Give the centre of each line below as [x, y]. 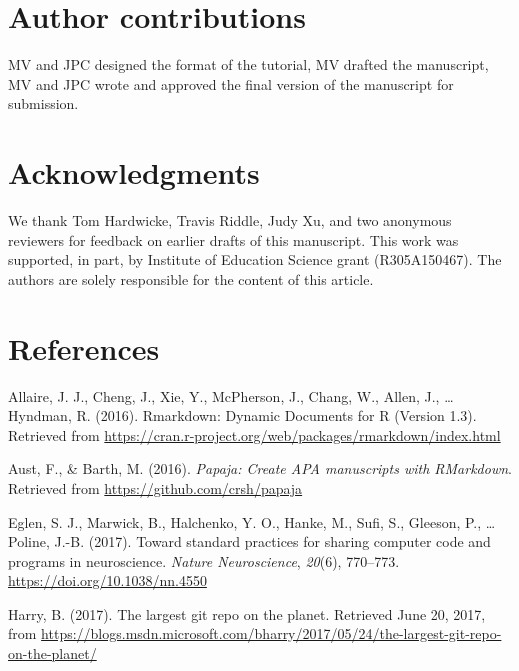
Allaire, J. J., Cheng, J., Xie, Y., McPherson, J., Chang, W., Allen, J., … [231, 395]
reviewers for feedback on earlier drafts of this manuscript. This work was [233, 239]
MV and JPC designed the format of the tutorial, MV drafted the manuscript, [248, 64]
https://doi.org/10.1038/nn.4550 [107, 580]
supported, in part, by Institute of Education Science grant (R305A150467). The [255, 259]
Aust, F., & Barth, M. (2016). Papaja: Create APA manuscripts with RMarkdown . [260, 468]
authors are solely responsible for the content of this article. [191, 278]
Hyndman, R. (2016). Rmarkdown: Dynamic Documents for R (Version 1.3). [242, 415]
